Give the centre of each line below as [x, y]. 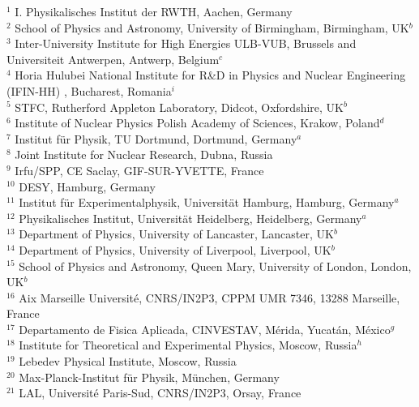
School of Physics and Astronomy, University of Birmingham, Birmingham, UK [212, 27]
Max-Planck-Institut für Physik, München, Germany [149, 377]
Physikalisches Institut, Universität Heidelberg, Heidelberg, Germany [190, 218]
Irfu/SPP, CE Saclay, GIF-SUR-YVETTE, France [139, 170]
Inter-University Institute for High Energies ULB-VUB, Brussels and [186, 43]
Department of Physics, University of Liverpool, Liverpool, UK [175, 249]
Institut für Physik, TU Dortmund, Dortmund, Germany [156, 138]
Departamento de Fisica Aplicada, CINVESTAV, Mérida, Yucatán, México [205, 329]
